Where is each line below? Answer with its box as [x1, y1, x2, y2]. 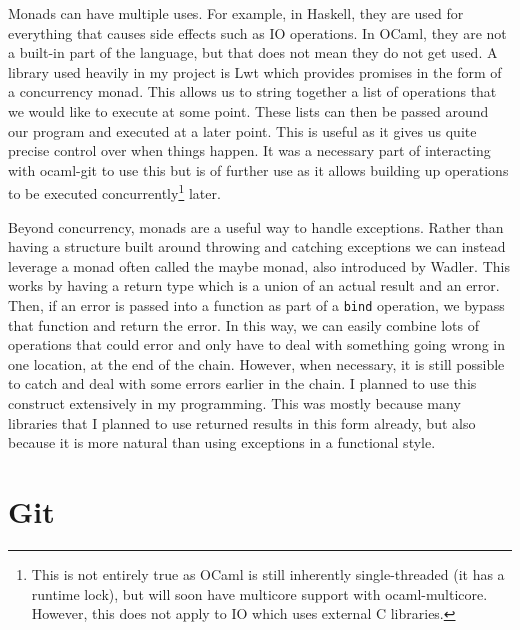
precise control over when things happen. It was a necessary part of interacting [8, 140, 491, 161]
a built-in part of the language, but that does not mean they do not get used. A [8, 42, 498, 63]
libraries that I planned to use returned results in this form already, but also [8, 412, 476, 433]
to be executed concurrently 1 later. [8, 180, 221, 203]
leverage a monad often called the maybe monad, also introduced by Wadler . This [8, 255, 510, 276]
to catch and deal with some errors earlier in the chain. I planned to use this [8, 373, 477, 394]
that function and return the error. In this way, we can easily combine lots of [8, 314, 479, 335]
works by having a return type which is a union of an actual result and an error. [8, 275, 500, 296]
